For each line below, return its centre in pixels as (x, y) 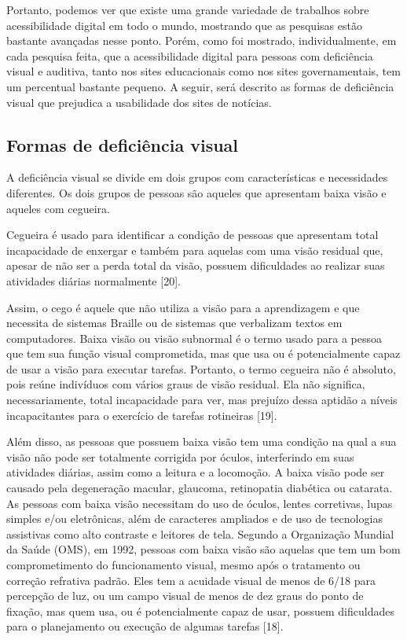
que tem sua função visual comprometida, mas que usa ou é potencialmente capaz (203, 353)
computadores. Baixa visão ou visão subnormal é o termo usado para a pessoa (194, 338)
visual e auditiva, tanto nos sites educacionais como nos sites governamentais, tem (203, 71)
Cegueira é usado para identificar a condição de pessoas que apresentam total (192, 235)
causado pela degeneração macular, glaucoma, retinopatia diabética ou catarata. (200, 488)
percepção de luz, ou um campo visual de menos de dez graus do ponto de (185, 596)
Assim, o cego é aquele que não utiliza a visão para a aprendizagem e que (183, 307)
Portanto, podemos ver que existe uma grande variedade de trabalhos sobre (188, 9)
